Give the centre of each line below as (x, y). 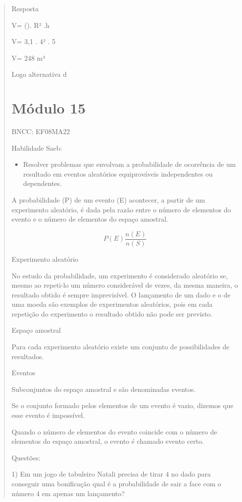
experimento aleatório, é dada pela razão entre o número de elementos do (121, 209)
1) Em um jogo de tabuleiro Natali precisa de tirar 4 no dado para (111, 474)
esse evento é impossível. (48, 415)
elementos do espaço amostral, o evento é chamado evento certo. (108, 441)
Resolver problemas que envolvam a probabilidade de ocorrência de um (130, 164)
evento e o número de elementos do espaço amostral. (90, 219)
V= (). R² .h (30, 25)
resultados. (28, 356)
